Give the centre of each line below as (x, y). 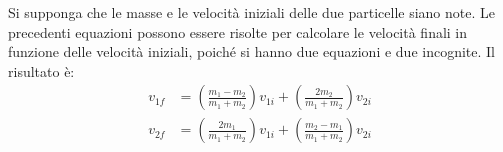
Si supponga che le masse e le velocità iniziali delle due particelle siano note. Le (251, 12)
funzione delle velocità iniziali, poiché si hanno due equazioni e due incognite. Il (251, 51)
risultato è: (41, 70)
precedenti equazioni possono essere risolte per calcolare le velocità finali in (238, 31)
